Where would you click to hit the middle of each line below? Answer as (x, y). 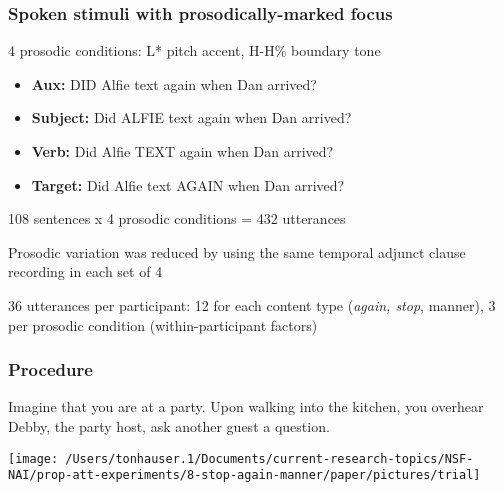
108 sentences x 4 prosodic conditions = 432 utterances (177, 218)
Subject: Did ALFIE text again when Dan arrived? (191, 117)
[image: (33, 458)
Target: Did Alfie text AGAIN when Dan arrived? (188, 184)
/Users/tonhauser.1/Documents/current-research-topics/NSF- (269, 458)
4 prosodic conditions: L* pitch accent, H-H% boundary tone (194, 50)
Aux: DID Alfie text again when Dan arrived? (174, 83)
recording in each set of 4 (85, 271)
